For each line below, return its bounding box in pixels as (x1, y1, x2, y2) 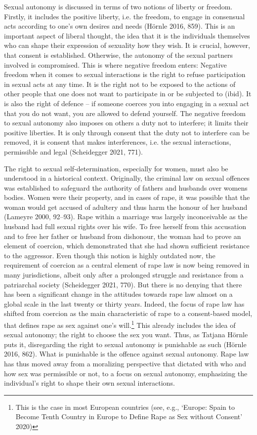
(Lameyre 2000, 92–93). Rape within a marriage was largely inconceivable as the (4, 211, 248, 222)
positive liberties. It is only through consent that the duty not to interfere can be (4, 127, 250, 137)
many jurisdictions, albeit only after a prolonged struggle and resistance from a (4, 270, 244, 280)
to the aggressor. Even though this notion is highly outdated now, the (4, 250, 215, 260)
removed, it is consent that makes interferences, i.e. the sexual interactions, (4, 137, 231, 147)
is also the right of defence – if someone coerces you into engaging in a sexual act (4, 98, 250, 108)
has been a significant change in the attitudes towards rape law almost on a (4, 289, 233, 299)
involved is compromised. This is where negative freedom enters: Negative (4, 59, 227, 70)
